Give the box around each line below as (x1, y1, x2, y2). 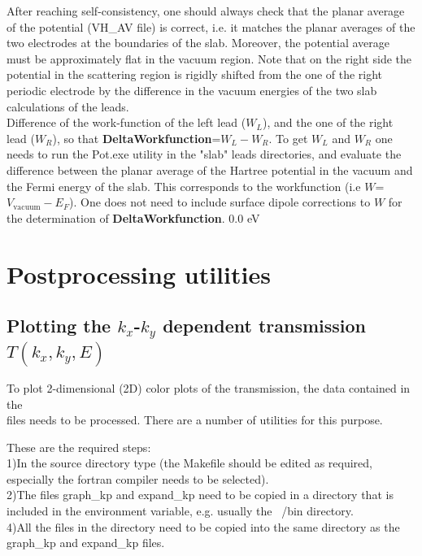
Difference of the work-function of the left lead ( (7, 114, 246, 131)
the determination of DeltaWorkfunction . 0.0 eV (7, 209, 260, 226)
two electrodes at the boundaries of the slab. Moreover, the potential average (7, 34, 389, 51)
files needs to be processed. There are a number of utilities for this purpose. (7, 411, 383, 428)
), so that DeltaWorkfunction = (52, 129, 221, 146)
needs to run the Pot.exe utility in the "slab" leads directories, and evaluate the (7, 146, 402, 163)
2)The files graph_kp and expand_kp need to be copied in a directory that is (7, 486, 394, 503)
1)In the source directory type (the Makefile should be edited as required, (7, 454, 372, 471)
